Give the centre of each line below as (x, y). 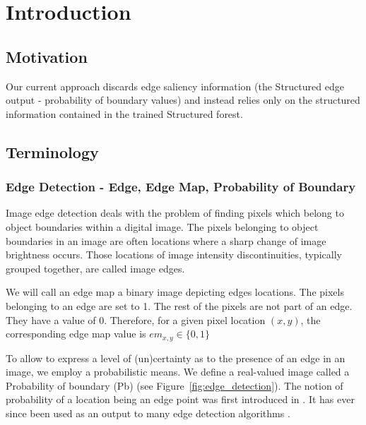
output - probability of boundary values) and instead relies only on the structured (183, 100)
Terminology (52, 151)
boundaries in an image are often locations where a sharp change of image (166, 240)
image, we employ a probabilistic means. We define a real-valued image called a (178, 372)
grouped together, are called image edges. (95, 268)
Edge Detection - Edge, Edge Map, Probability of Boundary (181, 187)
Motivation (47, 56)
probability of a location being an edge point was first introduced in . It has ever (180, 399)
